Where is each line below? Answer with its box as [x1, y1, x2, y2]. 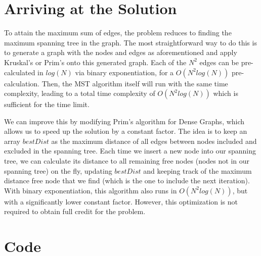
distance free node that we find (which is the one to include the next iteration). [4, 175, 250, 186]
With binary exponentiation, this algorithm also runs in [4, 185, 177, 195]
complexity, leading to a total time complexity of [4, 88, 155, 98]
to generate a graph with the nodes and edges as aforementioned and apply [4, 47, 237, 58]
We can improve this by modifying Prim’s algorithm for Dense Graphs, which [4, 116, 245, 126]
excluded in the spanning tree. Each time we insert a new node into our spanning [4, 145, 256, 156]
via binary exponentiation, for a [75, 67, 174, 77]
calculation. [4, 78, 40, 88]
